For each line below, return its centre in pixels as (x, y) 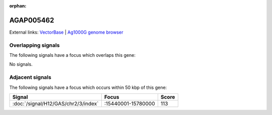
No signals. (21, 64)
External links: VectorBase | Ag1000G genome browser (66, 32)
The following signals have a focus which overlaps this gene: (73, 55)
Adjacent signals (30, 77)
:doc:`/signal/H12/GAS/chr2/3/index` (55, 103)
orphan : (18, 6)
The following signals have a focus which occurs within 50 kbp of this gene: (88, 87)
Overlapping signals (35, 45)
